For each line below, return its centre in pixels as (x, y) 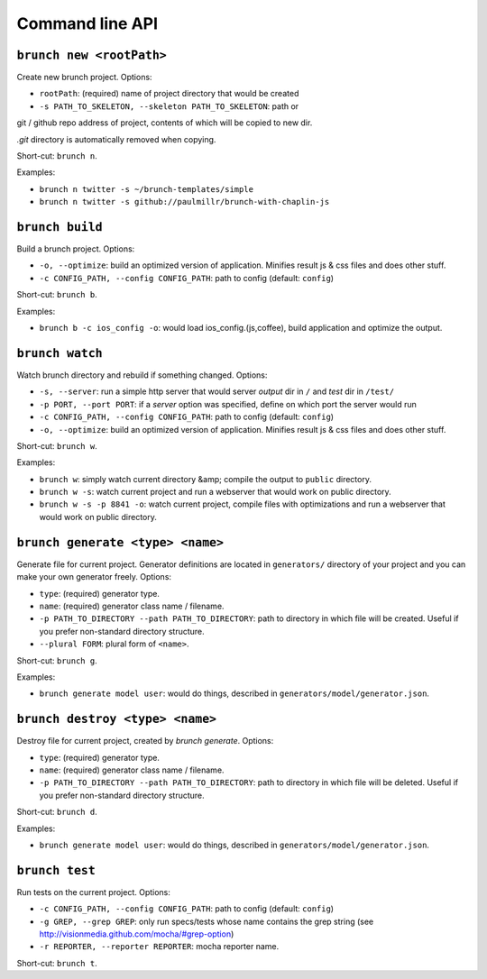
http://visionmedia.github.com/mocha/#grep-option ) (137, 934)
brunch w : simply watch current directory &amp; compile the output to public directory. (205, 479)
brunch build (60, 227)
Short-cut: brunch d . (57, 812)
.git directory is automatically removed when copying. (116, 139)
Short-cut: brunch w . (57, 445)
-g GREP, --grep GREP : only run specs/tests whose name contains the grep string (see (207, 921)
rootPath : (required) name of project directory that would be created (169, 94)
